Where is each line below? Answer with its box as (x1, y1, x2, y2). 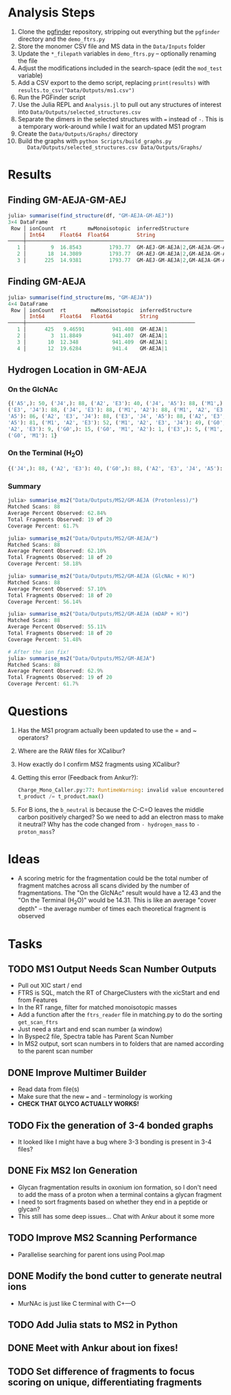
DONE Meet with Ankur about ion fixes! (8, 1342, 179, 1354)
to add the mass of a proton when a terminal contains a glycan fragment (17, 1190, 222, 1198)
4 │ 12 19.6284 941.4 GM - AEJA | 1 (16, 345, 168, 352)
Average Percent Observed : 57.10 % (8, 585, 107, 593)
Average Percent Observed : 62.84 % (8, 510, 107, 517)
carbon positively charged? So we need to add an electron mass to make (17, 813, 224, 821)
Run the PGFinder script (17, 93, 86, 101)
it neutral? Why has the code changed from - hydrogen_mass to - (17, 820, 200, 828)
